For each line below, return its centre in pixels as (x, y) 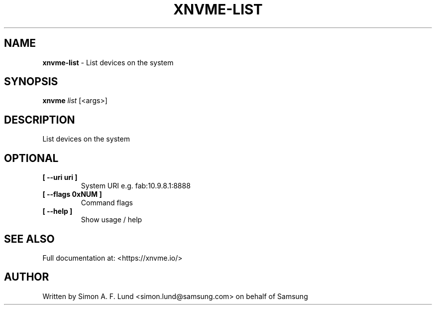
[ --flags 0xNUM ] (72, 194)
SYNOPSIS (31, 82)
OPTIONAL (31, 158)
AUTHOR (27, 277)
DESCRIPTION (40, 120)
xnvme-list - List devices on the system (108, 62)
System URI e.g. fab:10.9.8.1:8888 (136, 186)
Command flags (107, 203)
